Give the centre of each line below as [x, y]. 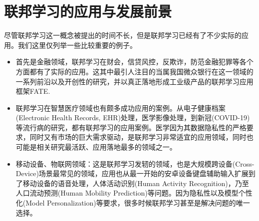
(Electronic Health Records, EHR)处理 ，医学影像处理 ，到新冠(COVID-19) [133, 117]
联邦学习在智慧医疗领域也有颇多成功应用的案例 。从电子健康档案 [121, 108]
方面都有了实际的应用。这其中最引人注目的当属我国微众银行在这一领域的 [134, 71]
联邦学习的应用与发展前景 [88, 11]
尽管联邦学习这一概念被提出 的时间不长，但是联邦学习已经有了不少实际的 [123, 35]
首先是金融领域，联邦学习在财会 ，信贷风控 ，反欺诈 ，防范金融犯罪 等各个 [134, 62]
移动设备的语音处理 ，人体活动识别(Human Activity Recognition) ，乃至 [136, 183]
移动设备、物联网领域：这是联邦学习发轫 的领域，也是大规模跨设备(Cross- [135, 163]
